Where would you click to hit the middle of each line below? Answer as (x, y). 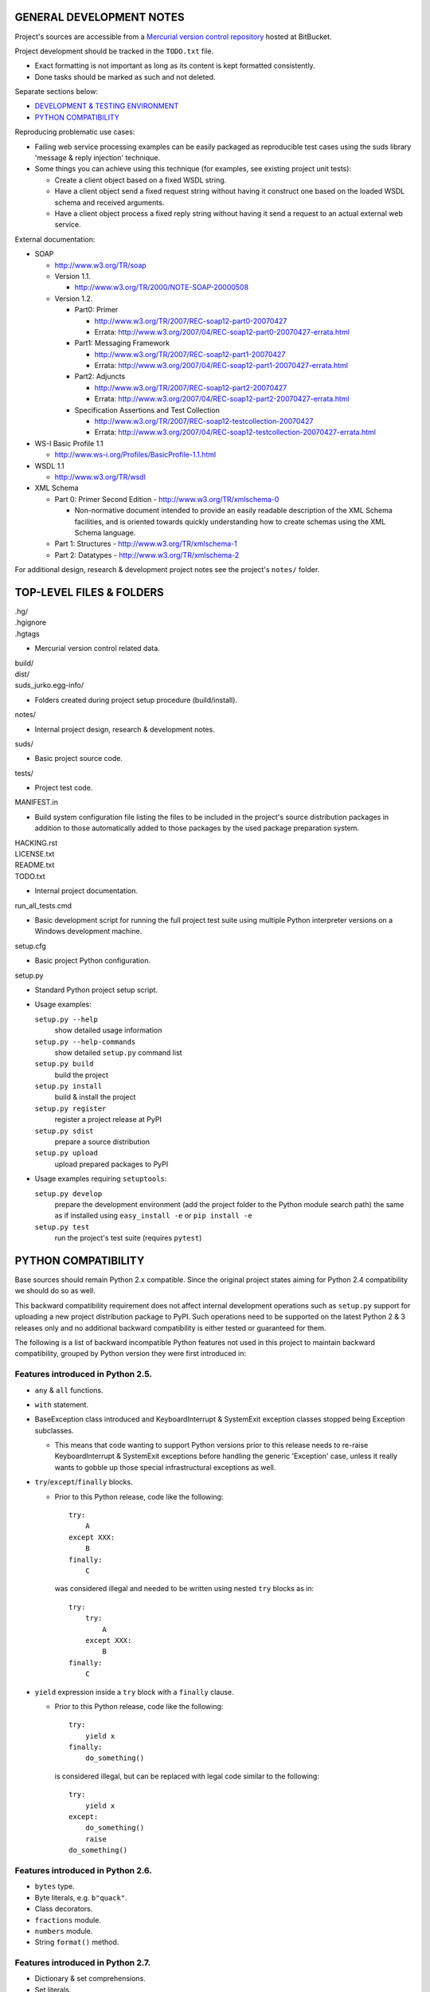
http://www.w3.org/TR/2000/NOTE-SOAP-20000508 (162, 288)
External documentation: (55, 239)
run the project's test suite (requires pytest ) (128, 1238)
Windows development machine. (88, 931)
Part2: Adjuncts (100, 376)
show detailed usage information (108, 1030)
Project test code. (64, 788)
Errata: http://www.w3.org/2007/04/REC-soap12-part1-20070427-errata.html (221, 366)
